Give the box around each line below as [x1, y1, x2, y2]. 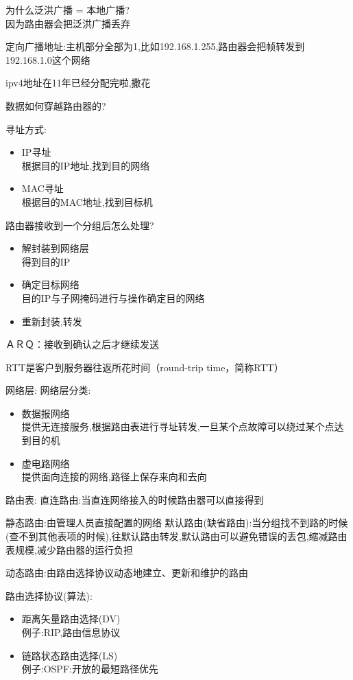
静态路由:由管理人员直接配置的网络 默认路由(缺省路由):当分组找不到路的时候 [5, 515, 348, 530]
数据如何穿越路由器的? [5, 98, 106, 113]
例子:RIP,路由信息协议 [21, 625, 121, 639]
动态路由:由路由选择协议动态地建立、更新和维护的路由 [5, 565, 248, 580]
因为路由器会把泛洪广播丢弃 [5, 16, 130, 30]
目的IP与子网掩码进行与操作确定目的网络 [21, 290, 205, 305]
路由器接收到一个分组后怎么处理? [5, 218, 154, 232]
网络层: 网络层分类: [5, 383, 91, 397]
